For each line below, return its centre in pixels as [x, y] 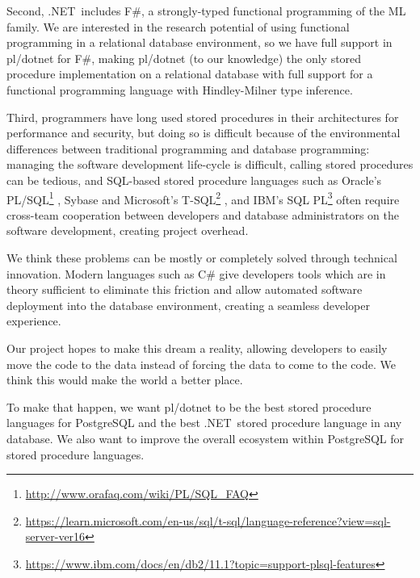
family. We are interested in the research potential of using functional [178, 26]
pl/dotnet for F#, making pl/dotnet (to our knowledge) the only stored [184, 58]
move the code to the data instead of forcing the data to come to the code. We [201, 364]
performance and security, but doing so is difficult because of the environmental [204, 133]
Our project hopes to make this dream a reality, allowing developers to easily [197, 348]
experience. [34, 321]
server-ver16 [55, 536]
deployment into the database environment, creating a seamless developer [188, 305]
